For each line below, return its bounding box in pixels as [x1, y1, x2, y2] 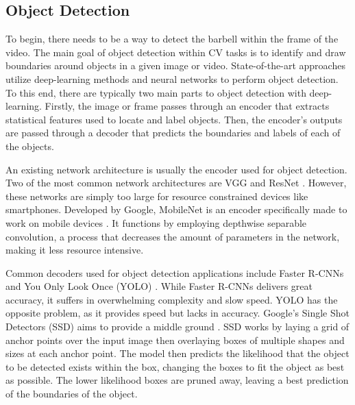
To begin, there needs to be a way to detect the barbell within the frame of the [5, 32, 339, 46]
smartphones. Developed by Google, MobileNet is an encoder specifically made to [5, 202, 347, 217]
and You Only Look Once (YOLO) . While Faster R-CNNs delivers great [5, 279, 313, 293]
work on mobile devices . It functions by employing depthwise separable [5, 215, 307, 230]
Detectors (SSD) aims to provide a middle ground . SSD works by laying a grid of [5, 319, 350, 334]
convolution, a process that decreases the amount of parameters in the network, [5, 229, 340, 243]
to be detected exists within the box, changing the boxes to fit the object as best [5, 359, 345, 373]
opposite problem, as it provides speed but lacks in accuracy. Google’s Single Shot [5, 306, 350, 320]
